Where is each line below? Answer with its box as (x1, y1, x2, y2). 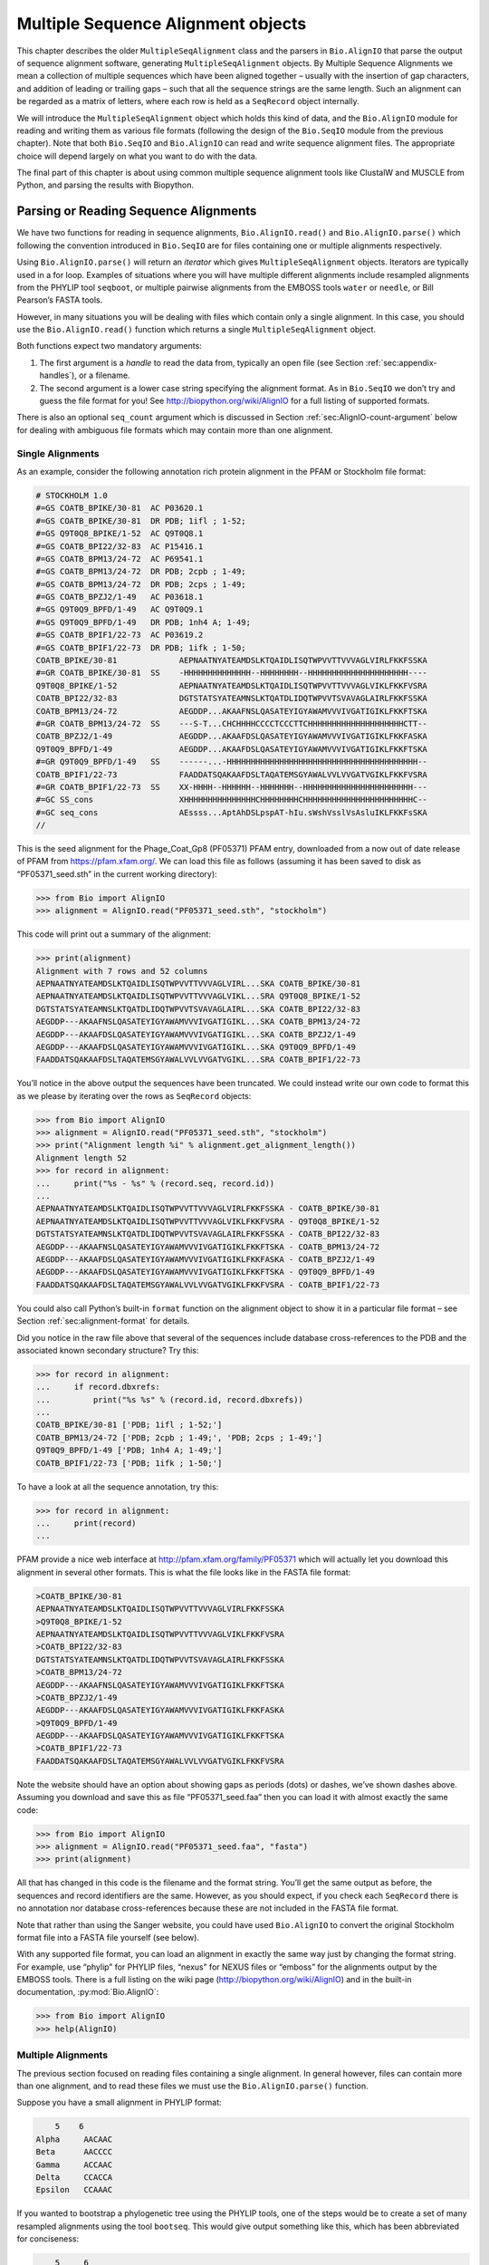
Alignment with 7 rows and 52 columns (35, 966, 208, 976)
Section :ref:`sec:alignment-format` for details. (16, 1316, 190, 1326)
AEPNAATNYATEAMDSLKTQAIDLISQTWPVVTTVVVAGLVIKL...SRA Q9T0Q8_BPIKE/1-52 (35, 991, 361, 1001)
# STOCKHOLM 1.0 (35, 490, 109, 500)
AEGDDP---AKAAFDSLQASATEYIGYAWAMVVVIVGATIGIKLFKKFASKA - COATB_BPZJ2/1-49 (35, 1255, 376, 1264)
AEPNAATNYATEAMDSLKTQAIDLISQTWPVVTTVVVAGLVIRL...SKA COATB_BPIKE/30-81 (35, 978, 361, 988)
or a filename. (78, 370, 130, 381)
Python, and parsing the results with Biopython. (16, 179, 195, 190)
